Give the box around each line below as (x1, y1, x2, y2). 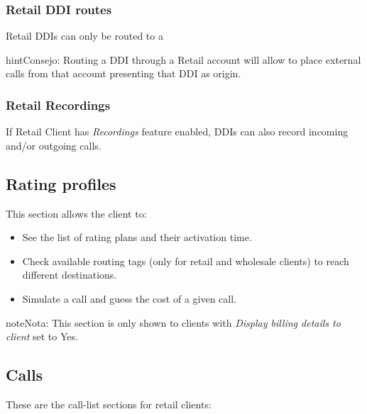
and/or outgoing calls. (6, 138, 102, 152)
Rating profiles (6, 172, 116, 194)
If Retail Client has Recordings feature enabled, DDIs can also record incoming (6, 124, 349, 139)
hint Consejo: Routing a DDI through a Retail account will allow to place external (6, 52, 361, 67)
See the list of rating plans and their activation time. (22, 230, 252, 245)
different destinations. (22, 267, 117, 282)
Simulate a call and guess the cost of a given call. (22, 291, 236, 306)
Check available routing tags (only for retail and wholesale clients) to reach (22, 253, 349, 268)
